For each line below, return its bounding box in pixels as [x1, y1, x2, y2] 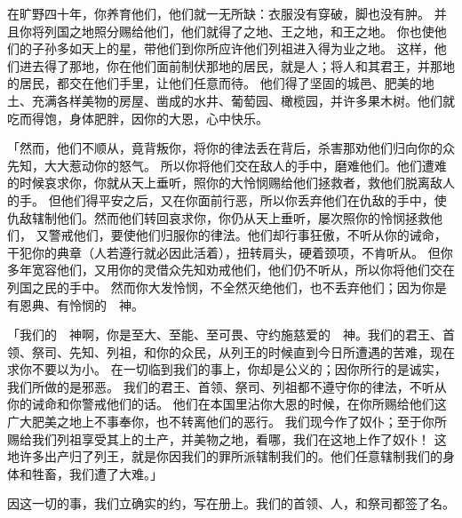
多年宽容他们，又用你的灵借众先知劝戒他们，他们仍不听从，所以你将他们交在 [7, 260, 455, 279]
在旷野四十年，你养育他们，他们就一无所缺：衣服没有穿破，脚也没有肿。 [7, 4, 430, 22]
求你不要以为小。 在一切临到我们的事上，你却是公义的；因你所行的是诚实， [7, 360, 447, 379]
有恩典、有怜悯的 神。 [7, 295, 144, 314]
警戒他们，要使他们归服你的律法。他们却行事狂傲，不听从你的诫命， [48, 226, 447, 244]
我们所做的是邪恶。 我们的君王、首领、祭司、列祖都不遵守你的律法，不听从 [7, 377, 447, 395]
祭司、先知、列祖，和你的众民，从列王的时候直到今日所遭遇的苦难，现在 [31, 342, 455, 361]
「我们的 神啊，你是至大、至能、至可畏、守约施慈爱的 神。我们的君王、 [7, 325, 442, 344]
